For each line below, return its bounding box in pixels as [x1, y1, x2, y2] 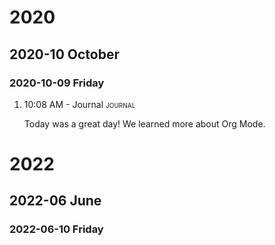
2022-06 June [9, 192, 102, 210]
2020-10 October [9, 46, 120, 63]
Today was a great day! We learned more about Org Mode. [23, 117, 266, 130]
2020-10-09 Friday [9, 76, 105, 90]
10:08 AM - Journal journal [23, 98, 136, 110]
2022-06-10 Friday [9, 222, 104, 236]
